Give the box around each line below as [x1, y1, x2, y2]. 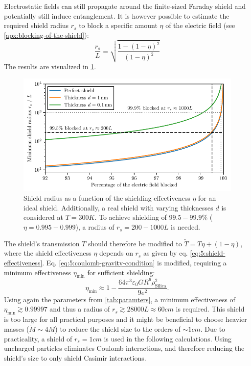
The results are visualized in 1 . [4, 61, 96, 71]
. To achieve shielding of [94, 212, 167, 222]
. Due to [200, 324, 226, 334]
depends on [99, 248, 133, 258]
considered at [23, 212, 64, 222]
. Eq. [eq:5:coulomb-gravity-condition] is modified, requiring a [42, 258, 227, 268]
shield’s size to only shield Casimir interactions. [4, 352, 146, 363]
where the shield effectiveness [4, 248, 91, 258]
